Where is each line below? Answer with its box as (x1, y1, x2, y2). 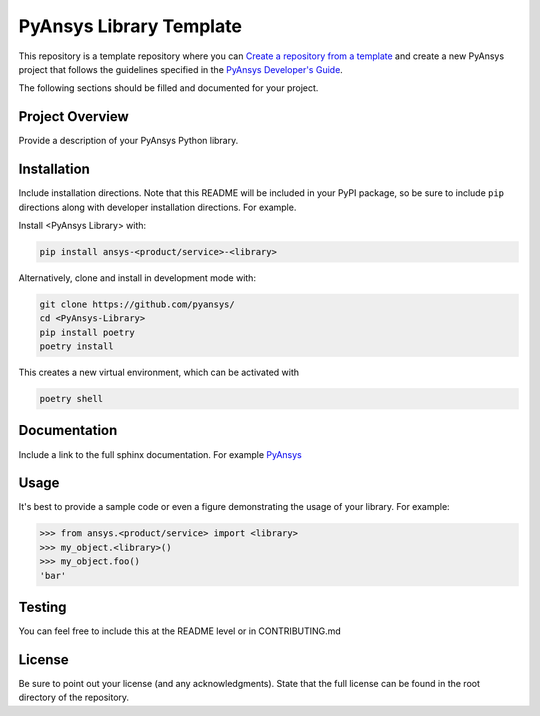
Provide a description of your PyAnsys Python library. (18, 135, 239, 147)
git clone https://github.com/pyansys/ (39, 298, 235, 310)
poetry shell (39, 393, 104, 405)
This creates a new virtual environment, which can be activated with (18, 366, 300, 379)
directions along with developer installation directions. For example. (18, 201, 297, 213)
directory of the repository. (18, 691, 130, 704)
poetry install (39, 341, 114, 352)
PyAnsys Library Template (18, 15, 242, 37)
